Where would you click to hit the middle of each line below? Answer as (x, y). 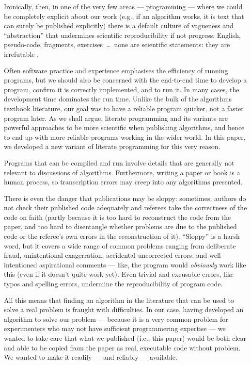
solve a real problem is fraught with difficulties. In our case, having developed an (124, 309)
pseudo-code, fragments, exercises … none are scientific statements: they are (117, 44)
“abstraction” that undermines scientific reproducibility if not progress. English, (123, 35)
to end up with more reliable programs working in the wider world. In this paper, (125, 137)
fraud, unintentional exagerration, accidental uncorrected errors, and (106, 255)
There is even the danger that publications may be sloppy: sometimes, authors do (125, 198)
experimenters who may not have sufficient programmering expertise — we (115, 328)
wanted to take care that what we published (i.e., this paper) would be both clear (125, 338)
